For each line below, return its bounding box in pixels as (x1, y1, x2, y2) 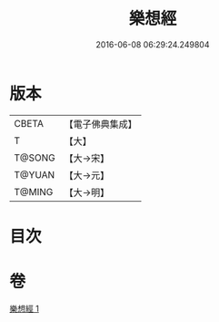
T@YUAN (14, 168, 55, 181)
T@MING (14, 185, 54, 198)
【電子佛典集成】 (64, 118, 138, 130)
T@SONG (14, 151, 56, 164)
